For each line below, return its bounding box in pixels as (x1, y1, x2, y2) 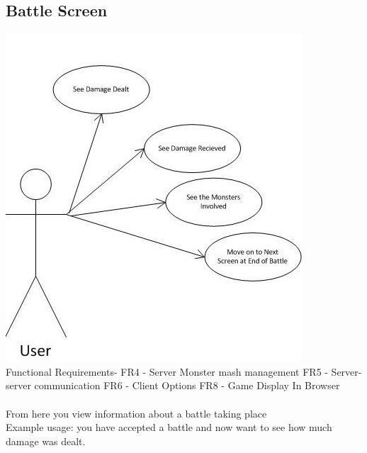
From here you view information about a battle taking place (6, 406, 267, 420)
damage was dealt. (6, 433, 86, 448)
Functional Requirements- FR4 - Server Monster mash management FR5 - (6, 364, 328, 379)
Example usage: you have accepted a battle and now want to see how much (6, 420, 332, 435)
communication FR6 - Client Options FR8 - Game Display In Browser (34, 378, 340, 393)
